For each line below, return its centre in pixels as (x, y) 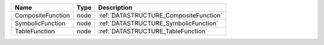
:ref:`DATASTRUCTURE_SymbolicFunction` (158, 23)
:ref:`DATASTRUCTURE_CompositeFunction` (160, 15)
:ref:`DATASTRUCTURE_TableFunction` (153, 31)
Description (115, 7)
